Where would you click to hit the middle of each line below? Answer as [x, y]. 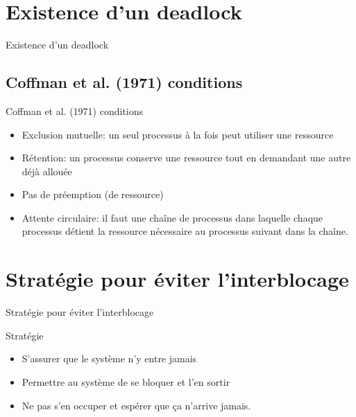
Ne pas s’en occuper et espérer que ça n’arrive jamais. [136, 405]
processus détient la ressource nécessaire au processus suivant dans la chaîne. [185, 231]
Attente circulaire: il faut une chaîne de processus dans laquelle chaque [172, 217]
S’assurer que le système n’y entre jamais [109, 358]
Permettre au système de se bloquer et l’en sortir [126, 381]
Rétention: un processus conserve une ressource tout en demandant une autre [186, 158]
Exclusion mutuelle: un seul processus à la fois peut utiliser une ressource [178, 134]
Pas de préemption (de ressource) [93, 194]
